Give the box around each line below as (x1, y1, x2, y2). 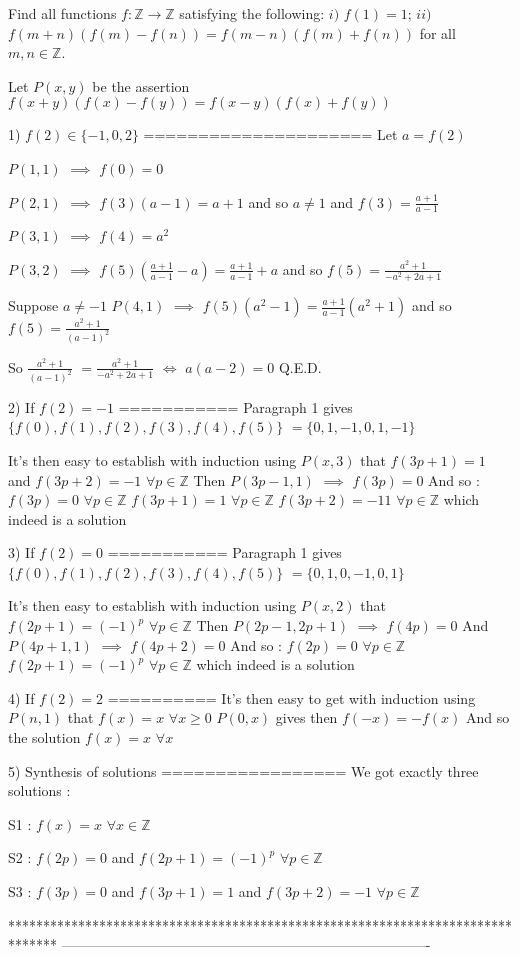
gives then (275, 707, 338, 728)
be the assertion (92, 75, 190, 96)
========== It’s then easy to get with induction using (107, 687, 476, 708)
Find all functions (8, 3, 117, 23)
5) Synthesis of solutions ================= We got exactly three (8, 760, 479, 781)
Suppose (8, 295, 59, 316)
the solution (8, 727, 81, 748)
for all (419, 22, 456, 43)
